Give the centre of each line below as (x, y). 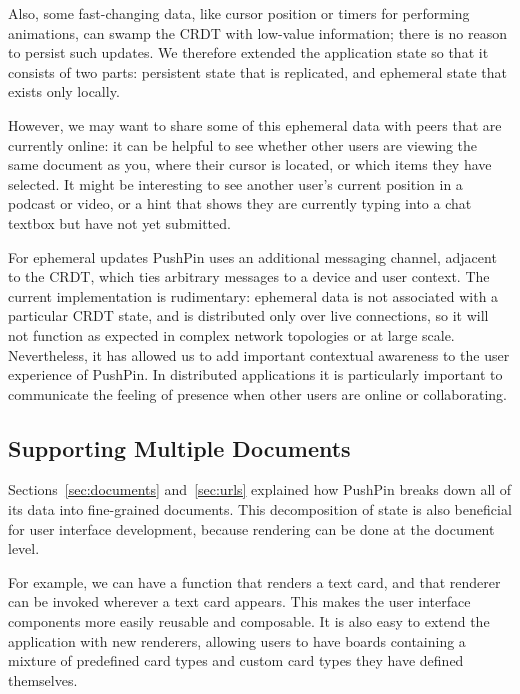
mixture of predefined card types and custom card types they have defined (236, 660)
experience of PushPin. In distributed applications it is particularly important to (255, 374)
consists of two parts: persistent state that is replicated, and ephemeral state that (257, 71)
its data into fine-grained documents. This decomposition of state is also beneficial (260, 509)
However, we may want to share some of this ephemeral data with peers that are (255, 124)
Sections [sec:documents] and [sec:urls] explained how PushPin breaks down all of (260, 489)
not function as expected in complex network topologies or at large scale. (231, 334)
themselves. (43, 679)
